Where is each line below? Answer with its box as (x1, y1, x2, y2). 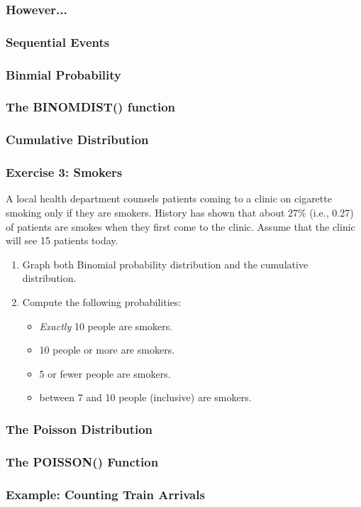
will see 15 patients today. (6, 233, 118, 248)
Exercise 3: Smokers (6, 163, 123, 181)
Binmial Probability (6, 65, 122, 83)
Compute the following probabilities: (22, 295, 182, 309)
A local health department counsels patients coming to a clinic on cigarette (6, 191, 332, 206)
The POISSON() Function (6, 452, 159, 470)
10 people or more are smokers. (39, 342, 175, 357)
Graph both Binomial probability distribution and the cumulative (22, 256, 309, 271)
